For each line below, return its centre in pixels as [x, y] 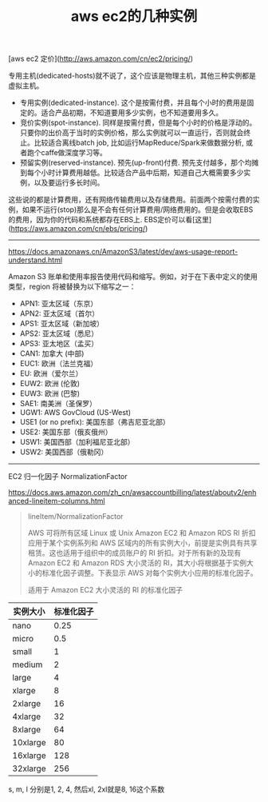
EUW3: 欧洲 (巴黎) [50, 393]
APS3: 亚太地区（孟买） [59, 344]
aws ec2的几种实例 [134, 16]
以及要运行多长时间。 [69, 183]
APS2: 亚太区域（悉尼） [59, 333]
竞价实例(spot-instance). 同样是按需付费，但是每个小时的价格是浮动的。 [138, 123]
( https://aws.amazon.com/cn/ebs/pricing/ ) [78, 229]
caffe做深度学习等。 [74, 153]
